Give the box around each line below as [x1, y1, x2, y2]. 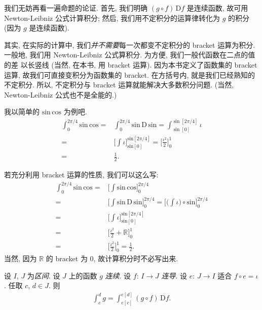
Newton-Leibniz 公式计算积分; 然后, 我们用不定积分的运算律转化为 [4, 12, 220, 23]
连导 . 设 [161, 270, 188, 281]
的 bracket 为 [46, 253, 88, 264]
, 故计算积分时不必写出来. [93, 253, 178, 264]
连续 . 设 [105, 270, 131, 281]
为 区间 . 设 [27, 270, 60, 281]
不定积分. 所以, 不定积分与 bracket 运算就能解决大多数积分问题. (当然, [4, 79, 234, 90]
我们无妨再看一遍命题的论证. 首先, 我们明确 [4, 3, 148, 13]
